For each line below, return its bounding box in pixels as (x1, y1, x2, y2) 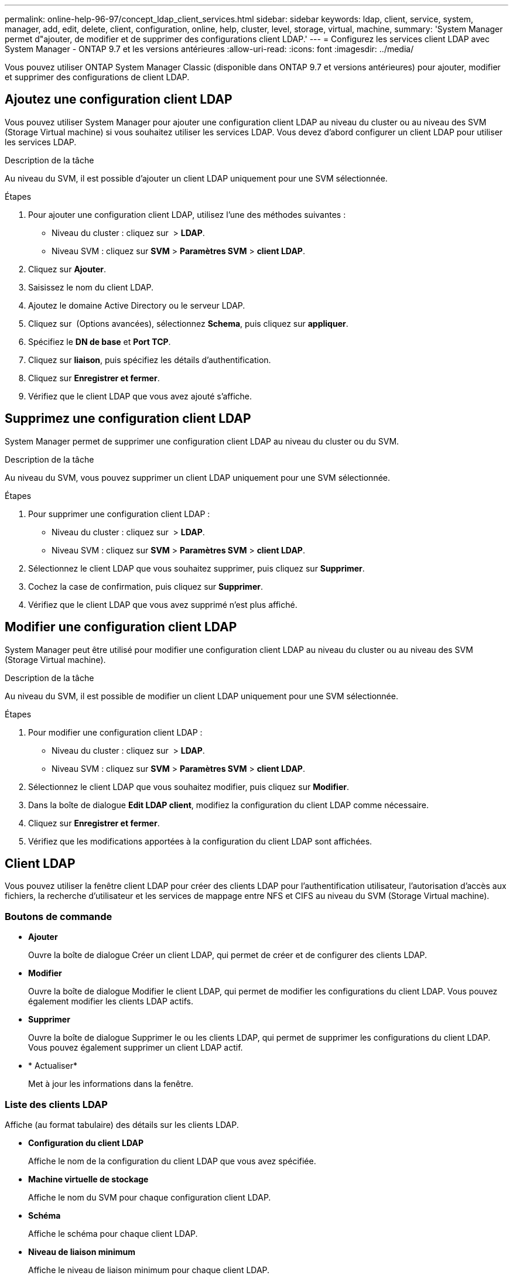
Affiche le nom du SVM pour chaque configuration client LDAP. (28, 1192, 271, 1202)
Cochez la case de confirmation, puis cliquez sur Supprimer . (28, 581, 263, 591)
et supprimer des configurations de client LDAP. (5, 72, 190, 82)
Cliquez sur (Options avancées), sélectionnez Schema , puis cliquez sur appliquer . (28, 318, 348, 329)
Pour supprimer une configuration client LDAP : (28, 508, 210, 519)
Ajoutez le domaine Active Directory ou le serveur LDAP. (28, 300, 245, 310)
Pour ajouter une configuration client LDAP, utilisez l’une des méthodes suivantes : (28, 209, 346, 220)
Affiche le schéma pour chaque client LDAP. (28, 1228, 198, 1239)
